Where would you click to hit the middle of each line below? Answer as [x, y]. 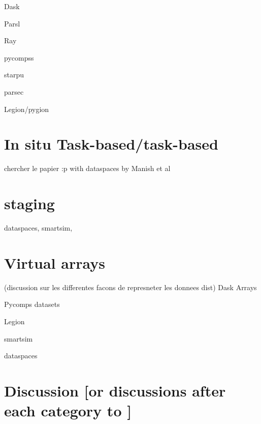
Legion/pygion [27, 109]
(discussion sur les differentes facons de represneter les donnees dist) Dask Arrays [130, 287]
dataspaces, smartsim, [38, 228]
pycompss [19, 57]
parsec [14, 91]
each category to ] [68, 411]
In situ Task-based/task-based [111, 144]
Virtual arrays [55, 262]
